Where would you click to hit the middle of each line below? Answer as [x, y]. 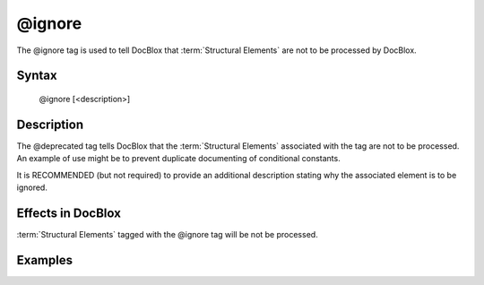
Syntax [37, 76]
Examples [45, 260]
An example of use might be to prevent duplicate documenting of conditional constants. [178, 159]
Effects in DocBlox [69, 213]
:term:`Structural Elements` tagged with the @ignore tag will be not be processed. [167, 234]
